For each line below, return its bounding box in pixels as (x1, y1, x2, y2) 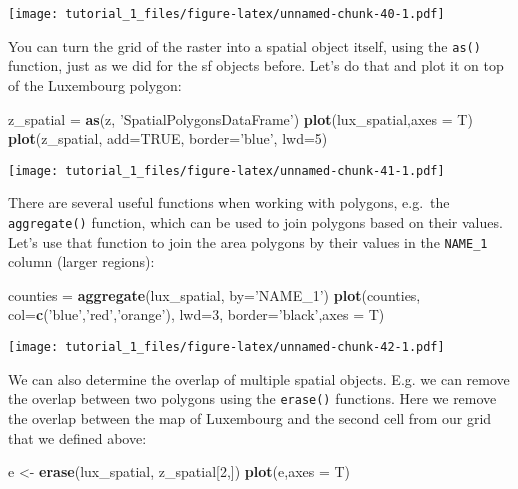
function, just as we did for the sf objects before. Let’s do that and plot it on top (8, 55, 504, 76)
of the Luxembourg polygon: (8, 74, 182, 95)
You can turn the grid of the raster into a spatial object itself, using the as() (8, 35, 481, 56)
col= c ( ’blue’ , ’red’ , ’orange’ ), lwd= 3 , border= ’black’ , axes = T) (8, 304, 385, 325)
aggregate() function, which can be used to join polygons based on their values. (8, 211, 503, 232)
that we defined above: (8, 427, 147, 448)
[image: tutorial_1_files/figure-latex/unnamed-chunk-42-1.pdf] (8, 340, 445, 355)
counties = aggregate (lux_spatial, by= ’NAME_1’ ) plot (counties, (8, 284, 421, 305)
